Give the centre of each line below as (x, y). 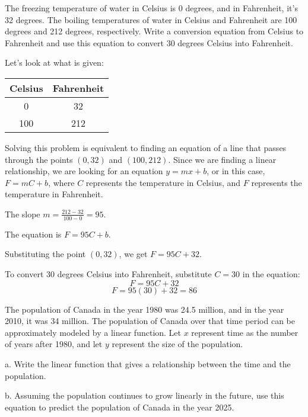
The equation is (33, 234)
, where (61, 182)
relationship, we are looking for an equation (84, 171)
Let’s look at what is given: (54, 62)
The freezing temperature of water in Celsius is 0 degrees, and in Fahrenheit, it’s (151, 8)
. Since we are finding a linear (222, 159)
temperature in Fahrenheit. (54, 194)
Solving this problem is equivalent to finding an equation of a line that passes (146, 147)
